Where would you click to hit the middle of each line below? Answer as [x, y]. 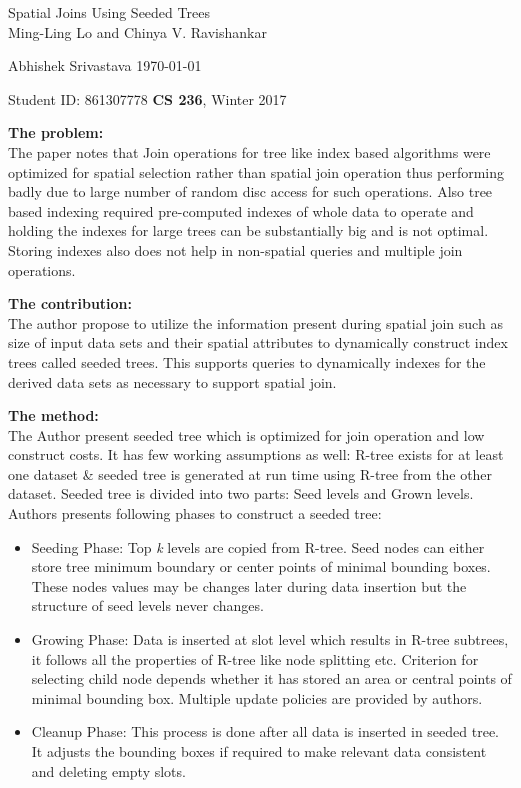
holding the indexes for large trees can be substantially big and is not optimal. [248, 230]
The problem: [56, 132]
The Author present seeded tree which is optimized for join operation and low [246, 434]
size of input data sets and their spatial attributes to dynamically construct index [258, 342]
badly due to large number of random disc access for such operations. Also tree [250, 191]
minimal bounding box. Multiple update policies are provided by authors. [257, 697]
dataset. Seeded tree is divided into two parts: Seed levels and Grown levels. [241, 493]
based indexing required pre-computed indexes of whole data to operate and [241, 210]
